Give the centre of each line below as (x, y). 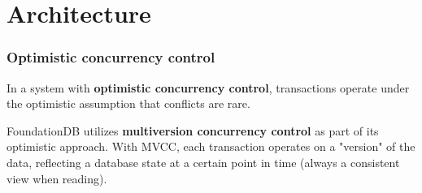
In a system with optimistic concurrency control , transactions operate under (208, 87)
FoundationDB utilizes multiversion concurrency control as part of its (193, 130)
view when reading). (57, 178)
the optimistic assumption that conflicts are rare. (128, 103)
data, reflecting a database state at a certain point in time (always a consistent (203, 162)
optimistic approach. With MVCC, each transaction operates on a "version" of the (211, 146)
